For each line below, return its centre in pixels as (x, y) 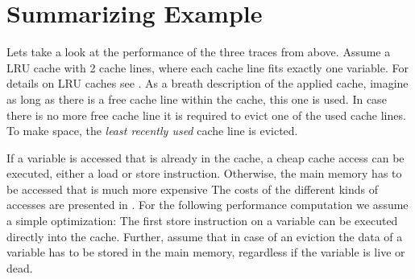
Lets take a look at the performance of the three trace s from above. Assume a (199, 52)
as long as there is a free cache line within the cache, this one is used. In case (197, 98)
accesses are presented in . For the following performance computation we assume (207, 205)
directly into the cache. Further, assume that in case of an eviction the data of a (205, 236)
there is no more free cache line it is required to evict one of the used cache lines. (206, 115)
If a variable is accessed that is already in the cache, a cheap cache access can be (205, 157)
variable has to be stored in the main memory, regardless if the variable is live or (206, 252)
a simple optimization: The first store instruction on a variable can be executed (202, 221)
